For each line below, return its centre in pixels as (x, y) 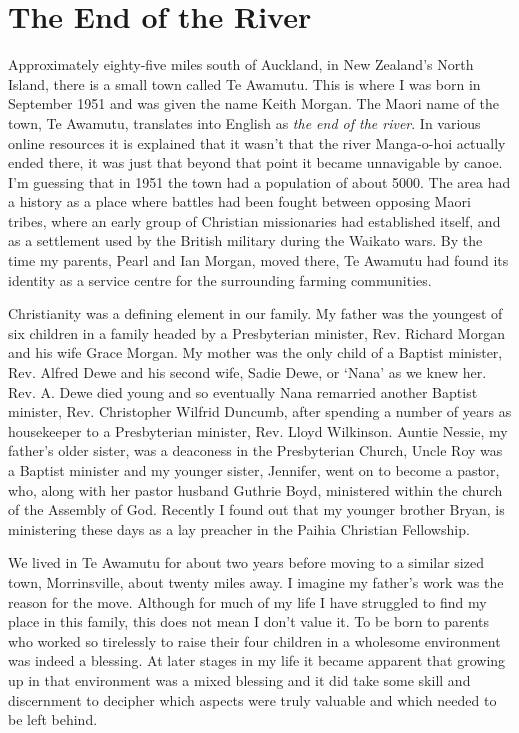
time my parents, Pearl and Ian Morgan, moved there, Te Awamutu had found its (258, 260)
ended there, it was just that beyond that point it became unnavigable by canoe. (255, 162)
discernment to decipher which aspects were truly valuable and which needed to (252, 699)
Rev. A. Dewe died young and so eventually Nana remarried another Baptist (243, 391)
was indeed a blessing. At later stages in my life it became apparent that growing (257, 660)
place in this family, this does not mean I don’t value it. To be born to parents (249, 621)
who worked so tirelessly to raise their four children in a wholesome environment (254, 640)
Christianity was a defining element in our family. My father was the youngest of (255, 313)
